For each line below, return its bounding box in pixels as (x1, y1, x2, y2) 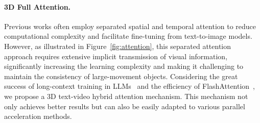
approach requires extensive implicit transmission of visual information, (4, 51, 228, 61)
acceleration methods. (4, 111, 72, 121)
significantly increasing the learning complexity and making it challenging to (4, 61, 244, 71)
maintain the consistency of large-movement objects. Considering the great (4, 70, 238, 81)
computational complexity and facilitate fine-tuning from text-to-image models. (4, 31, 252, 41)
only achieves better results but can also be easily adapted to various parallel (4, 101, 245, 111)
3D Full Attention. (4, 1, 71, 12)
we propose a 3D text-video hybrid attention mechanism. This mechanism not (4, 90, 248, 101)
